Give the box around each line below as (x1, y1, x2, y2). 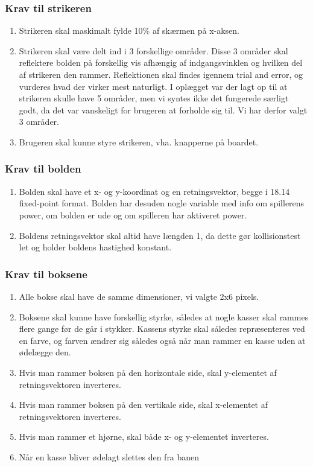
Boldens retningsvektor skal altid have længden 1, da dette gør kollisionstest (19, 229, 301, 241)
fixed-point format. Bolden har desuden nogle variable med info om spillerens (19, 197, 305, 209)
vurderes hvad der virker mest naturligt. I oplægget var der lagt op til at (19, 80, 288, 92)
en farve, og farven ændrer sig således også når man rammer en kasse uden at (19, 334, 306, 346)
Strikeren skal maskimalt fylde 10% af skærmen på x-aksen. (19, 24, 239, 37)
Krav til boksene (5, 266, 87, 281)
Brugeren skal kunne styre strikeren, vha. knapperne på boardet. (19, 135, 259, 148)
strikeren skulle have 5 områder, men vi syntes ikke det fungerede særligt (19, 92, 289, 104)
